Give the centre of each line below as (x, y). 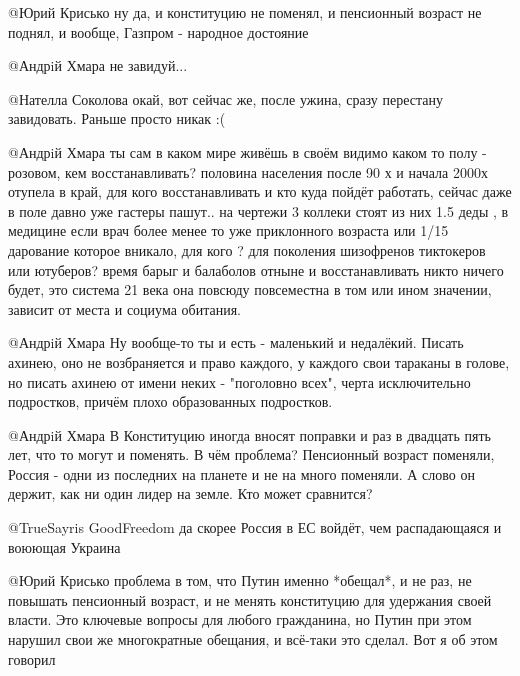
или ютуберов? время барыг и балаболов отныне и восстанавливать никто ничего (256, 269)
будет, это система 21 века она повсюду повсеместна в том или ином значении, (250, 289)
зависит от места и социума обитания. (124, 308)
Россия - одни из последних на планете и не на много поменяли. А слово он (241, 473)
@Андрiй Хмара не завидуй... (98, 65)
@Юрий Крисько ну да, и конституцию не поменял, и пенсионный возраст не (245, 12)
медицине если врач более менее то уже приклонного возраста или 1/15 (228, 230)
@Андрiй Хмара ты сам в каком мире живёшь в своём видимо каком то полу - (247, 151)
